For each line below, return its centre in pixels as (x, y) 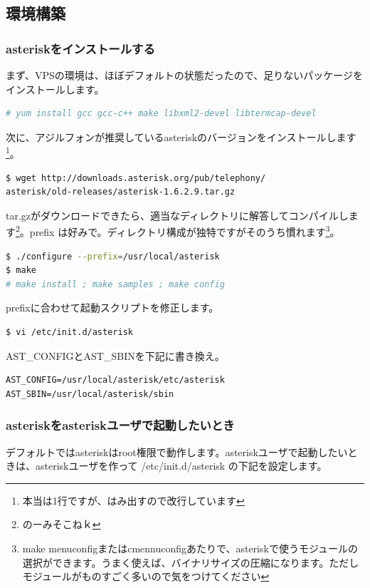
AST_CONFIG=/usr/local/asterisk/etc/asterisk (115, 380)
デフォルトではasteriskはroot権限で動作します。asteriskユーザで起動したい (177, 452)
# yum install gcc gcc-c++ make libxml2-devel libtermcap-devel (161, 114)
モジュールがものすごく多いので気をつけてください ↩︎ (146, 576)
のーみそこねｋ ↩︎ (62, 524)
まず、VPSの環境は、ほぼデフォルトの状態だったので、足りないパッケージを (184, 75)
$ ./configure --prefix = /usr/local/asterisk (113, 256)
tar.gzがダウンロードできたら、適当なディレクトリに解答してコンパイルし (177, 215)
